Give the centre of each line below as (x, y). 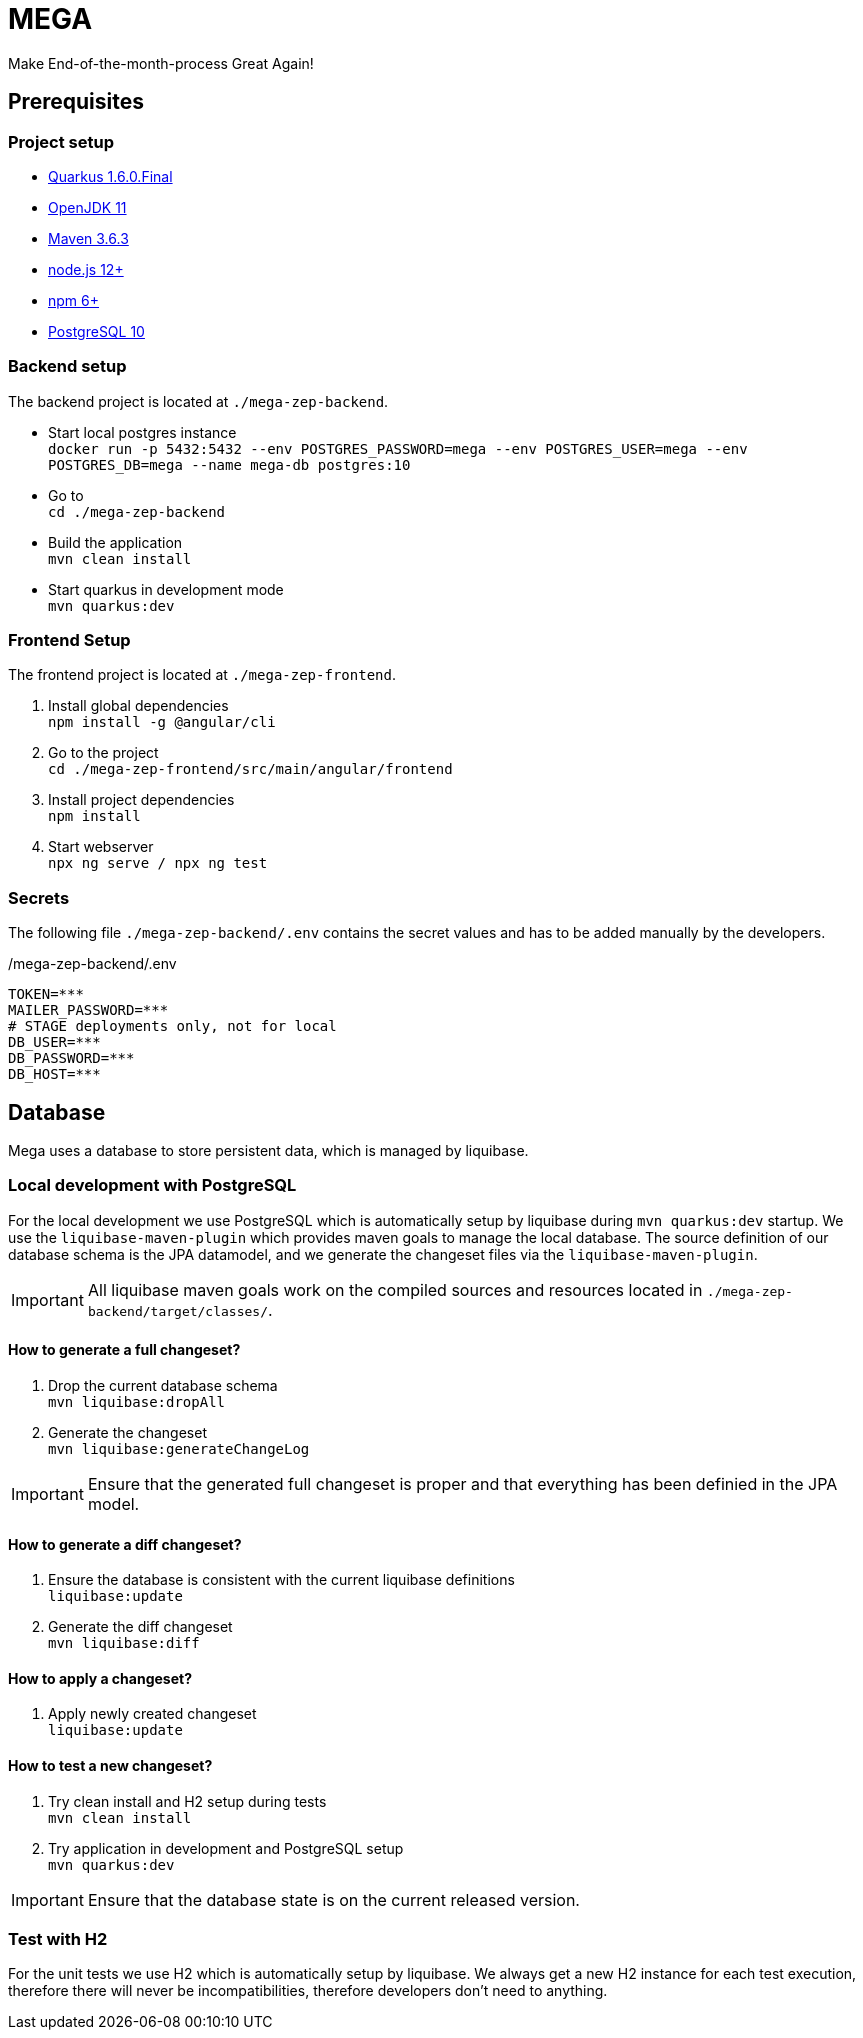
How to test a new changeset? (110, 1766)
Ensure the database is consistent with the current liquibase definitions (281, 1580)
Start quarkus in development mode (166, 589)
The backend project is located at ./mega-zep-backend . (198, 401)
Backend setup (67, 366)
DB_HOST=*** (54, 1074)
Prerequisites (76, 102)
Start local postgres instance (142, 432)
